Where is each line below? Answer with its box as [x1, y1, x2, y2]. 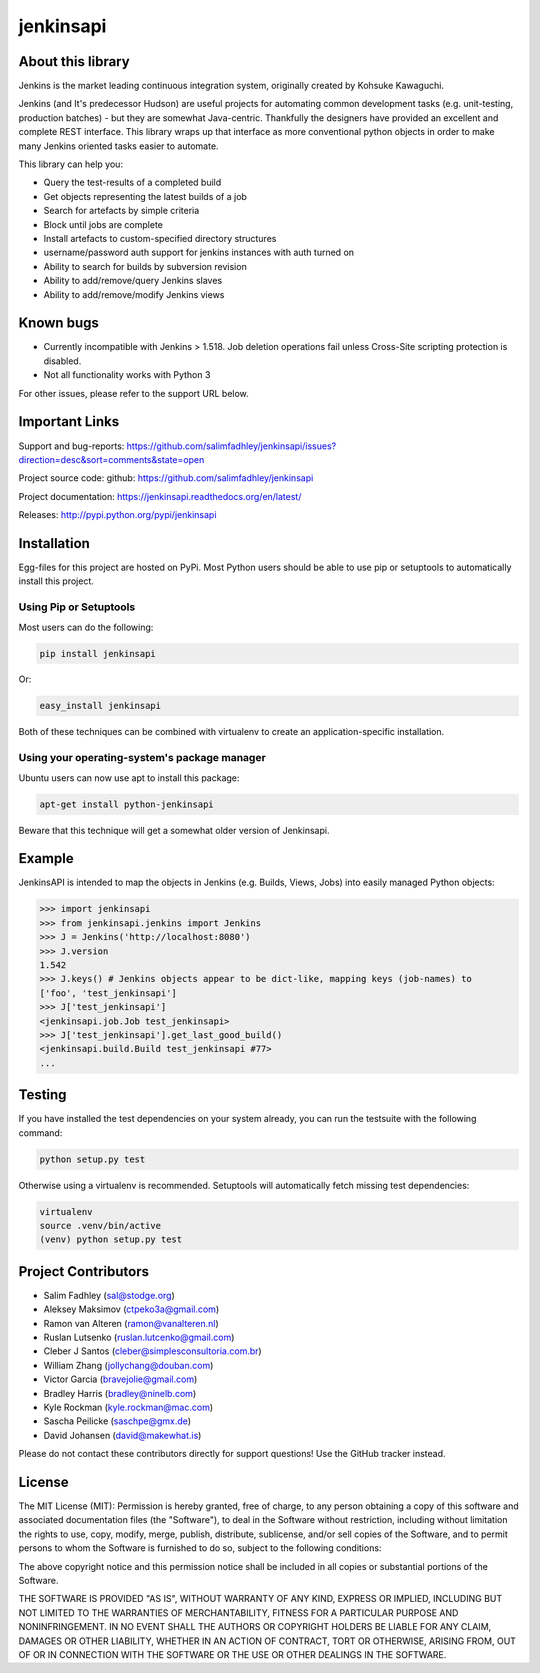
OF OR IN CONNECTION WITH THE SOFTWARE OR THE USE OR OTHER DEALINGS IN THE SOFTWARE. [18, 1648, 447, 1660]
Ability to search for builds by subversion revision [43, 260, 247, 272]
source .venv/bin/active [39, 1220, 162, 1231]
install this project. [18, 575, 95, 587]
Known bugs [18, 315, 100, 332]
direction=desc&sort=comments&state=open [18, 453, 205, 465]
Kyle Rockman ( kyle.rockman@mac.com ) [43, 1401, 214, 1413]
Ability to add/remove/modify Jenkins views [43, 288, 225, 300]
